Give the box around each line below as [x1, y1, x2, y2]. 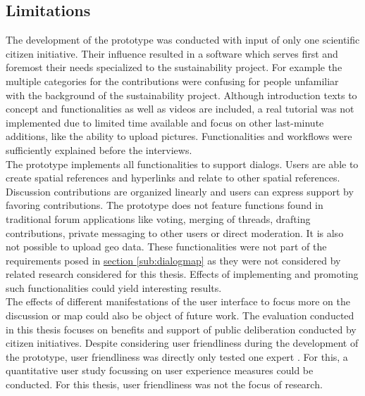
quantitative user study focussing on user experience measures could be [6, 363, 314, 378]
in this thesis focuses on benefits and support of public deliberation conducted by [6, 321, 357, 336]
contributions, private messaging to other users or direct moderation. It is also [6, 225, 344, 240]
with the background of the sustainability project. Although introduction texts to [6, 87, 357, 102]
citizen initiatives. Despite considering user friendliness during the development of [6, 336, 359, 350]
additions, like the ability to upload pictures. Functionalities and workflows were [6, 129, 352, 143]
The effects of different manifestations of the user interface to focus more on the [6, 294, 350, 309]
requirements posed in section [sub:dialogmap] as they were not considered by [6, 253, 341, 267]
